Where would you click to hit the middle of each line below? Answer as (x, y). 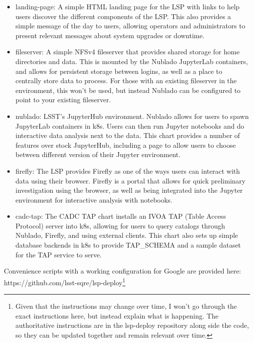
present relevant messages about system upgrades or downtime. (110, 35)
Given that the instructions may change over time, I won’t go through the (126, 306)
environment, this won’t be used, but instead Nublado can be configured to (128, 90)
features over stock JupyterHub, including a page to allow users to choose (126, 145)
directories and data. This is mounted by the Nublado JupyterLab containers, (132, 61)
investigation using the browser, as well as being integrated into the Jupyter (129, 190)
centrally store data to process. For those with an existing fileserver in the (126, 80)
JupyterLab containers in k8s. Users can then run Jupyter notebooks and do (130, 126)
